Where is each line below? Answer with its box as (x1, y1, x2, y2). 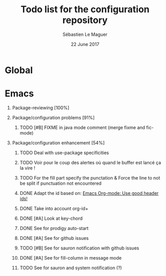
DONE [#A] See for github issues (19, 235, 89, 241)
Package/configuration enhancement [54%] (12, 139, 105, 146)
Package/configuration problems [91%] (12, 114, 95, 120)
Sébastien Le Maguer (62, 31, 108, 37)
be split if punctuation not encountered (19, 180, 102, 186)
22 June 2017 (70, 41, 100, 47)
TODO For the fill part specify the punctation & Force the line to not (19, 174, 160, 181)
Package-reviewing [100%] (12, 105, 70, 111)
